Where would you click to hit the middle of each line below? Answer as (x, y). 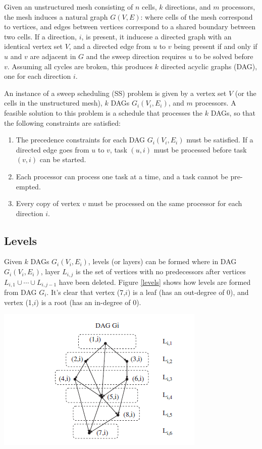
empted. (28, 186)
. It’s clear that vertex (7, (86, 292)
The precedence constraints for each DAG (81, 140)
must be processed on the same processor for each (165, 203)
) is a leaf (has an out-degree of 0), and (188, 292)
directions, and (188, 7)
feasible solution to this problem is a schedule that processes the (103, 112)
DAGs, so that (233, 112)
